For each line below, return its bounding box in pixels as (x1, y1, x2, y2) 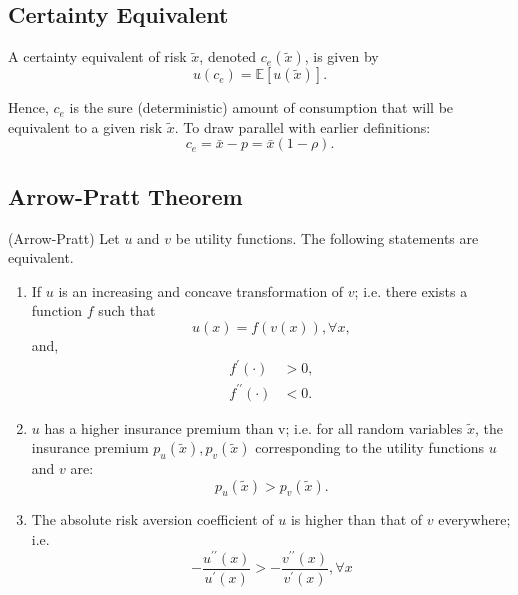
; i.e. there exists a (354, 280, 468, 301)
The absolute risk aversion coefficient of (31, 509, 274, 530)
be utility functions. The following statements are (175, 227, 479, 248)
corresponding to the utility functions (255, 437, 485, 458)
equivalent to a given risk (8, 116, 163, 137)
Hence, (8, 97, 49, 118)
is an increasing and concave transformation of (58, 280, 344, 301)
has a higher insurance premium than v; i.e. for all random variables (44, 417, 463, 438)
